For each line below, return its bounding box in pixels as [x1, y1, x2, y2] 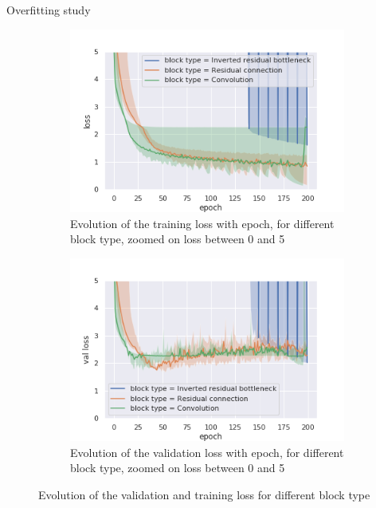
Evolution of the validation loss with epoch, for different [70, 443, 344, 460]
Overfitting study [6, 2, 91, 18]
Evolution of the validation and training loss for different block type [38, 486, 370, 502]
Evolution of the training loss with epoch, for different [70, 215, 335, 231]
